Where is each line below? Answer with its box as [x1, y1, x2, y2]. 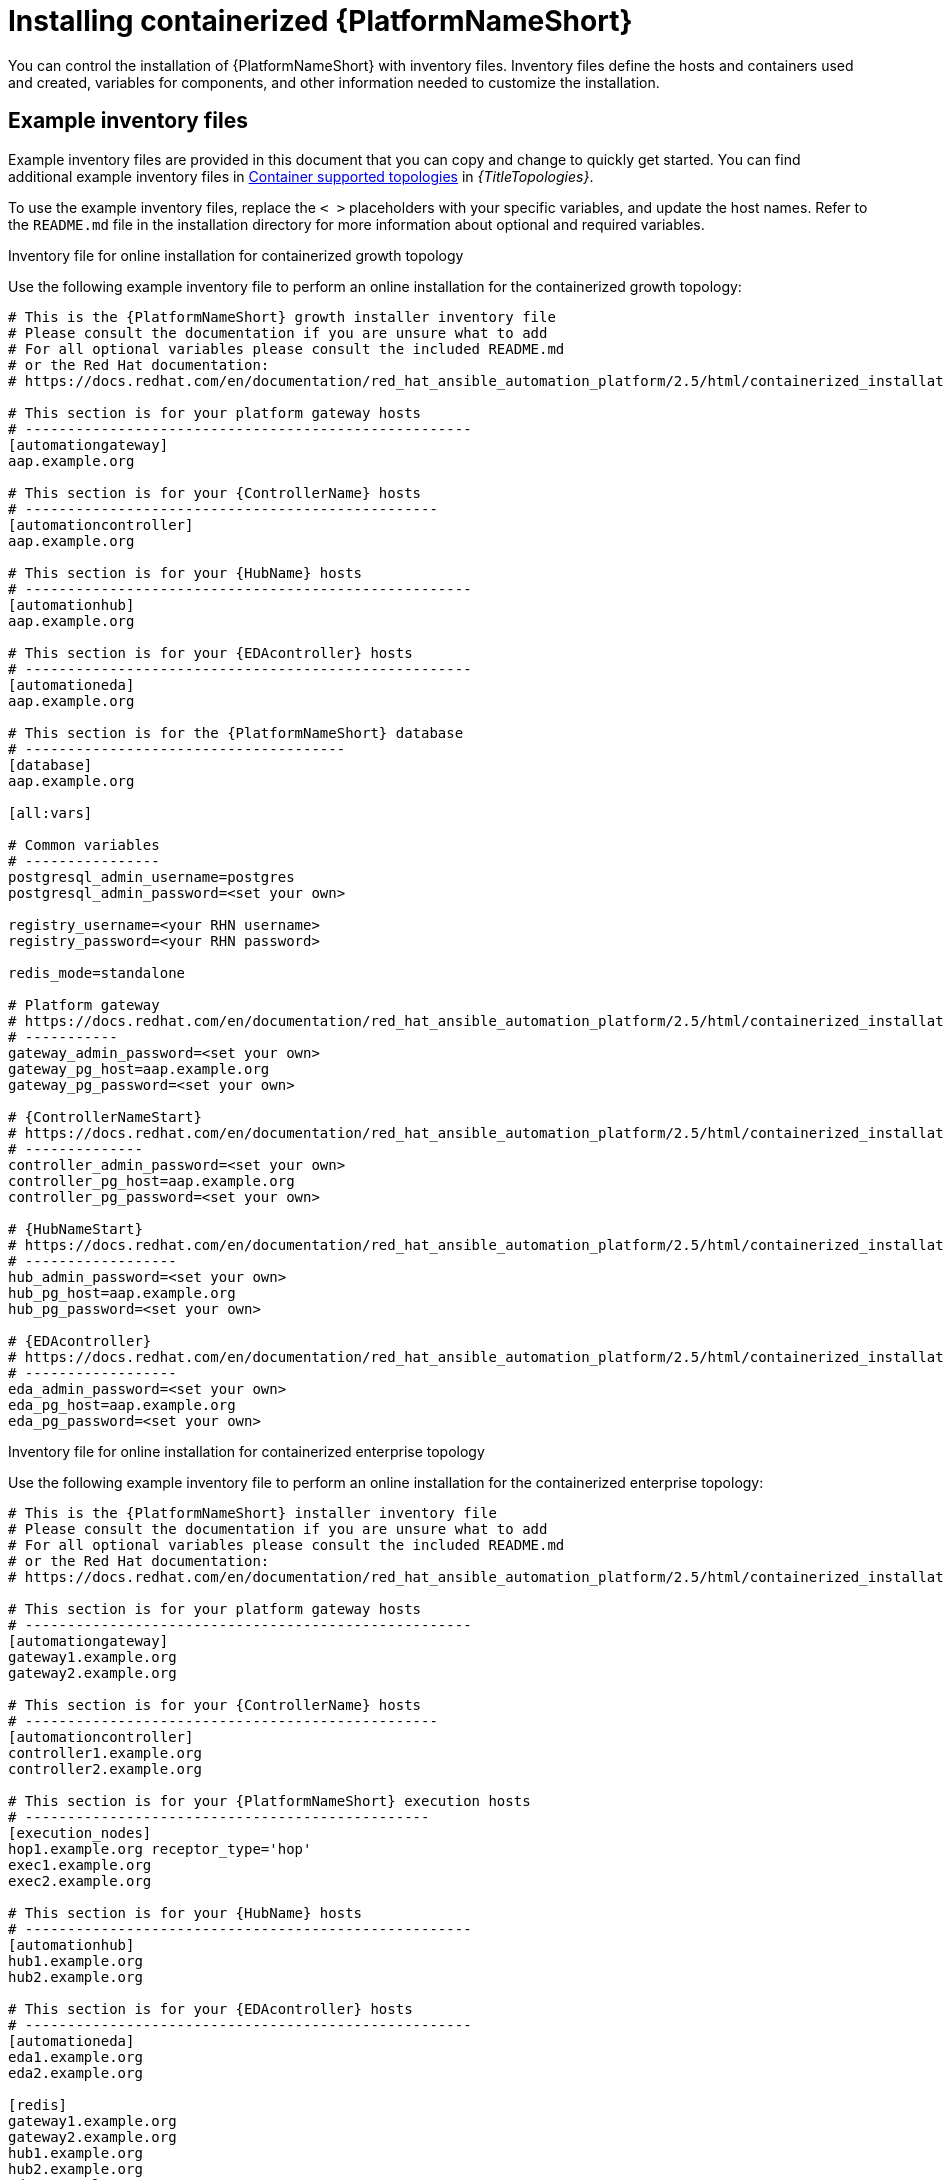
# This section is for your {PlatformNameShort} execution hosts [8, 1792, 531, 1809]
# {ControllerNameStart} [8, 1108, 202, 1125]
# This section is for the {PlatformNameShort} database [8, 724, 464, 741]
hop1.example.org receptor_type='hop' [8, 1840, 312, 1857]
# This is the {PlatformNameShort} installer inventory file [8, 1504, 497, 1521]
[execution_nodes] [8, 1824, 152, 1841]
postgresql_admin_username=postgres [8, 868, 295, 885]
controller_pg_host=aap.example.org [8, 1172, 295, 1189]
